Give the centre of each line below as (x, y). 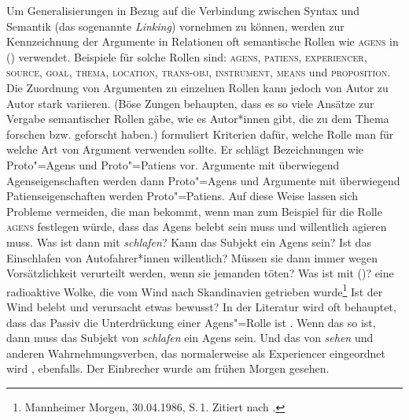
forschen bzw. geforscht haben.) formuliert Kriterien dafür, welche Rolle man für (200, 134)
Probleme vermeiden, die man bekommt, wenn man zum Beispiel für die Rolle (194, 211)
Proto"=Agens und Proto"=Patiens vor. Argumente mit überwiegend (173, 164)
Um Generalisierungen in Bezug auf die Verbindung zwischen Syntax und (183, 10)
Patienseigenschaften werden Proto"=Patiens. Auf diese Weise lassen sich (182, 196)
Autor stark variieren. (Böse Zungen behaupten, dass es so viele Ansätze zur (190, 103)
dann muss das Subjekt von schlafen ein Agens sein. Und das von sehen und (190, 338)
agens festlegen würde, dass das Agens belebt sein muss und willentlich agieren (197, 227)
